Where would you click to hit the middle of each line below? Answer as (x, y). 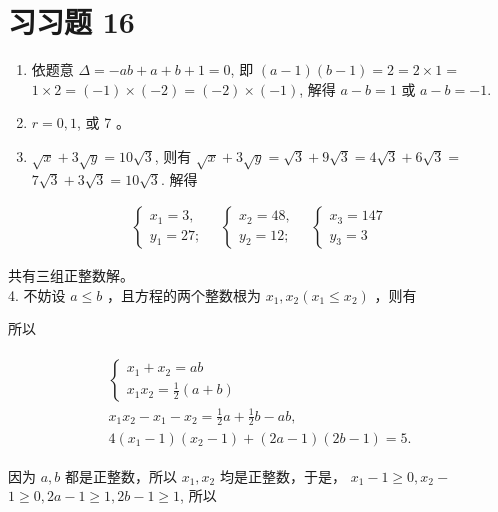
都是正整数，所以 (120, 475)
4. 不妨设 (37, 294)
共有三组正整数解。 (71, 275)
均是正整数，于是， (282, 475)
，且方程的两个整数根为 (183, 294)
